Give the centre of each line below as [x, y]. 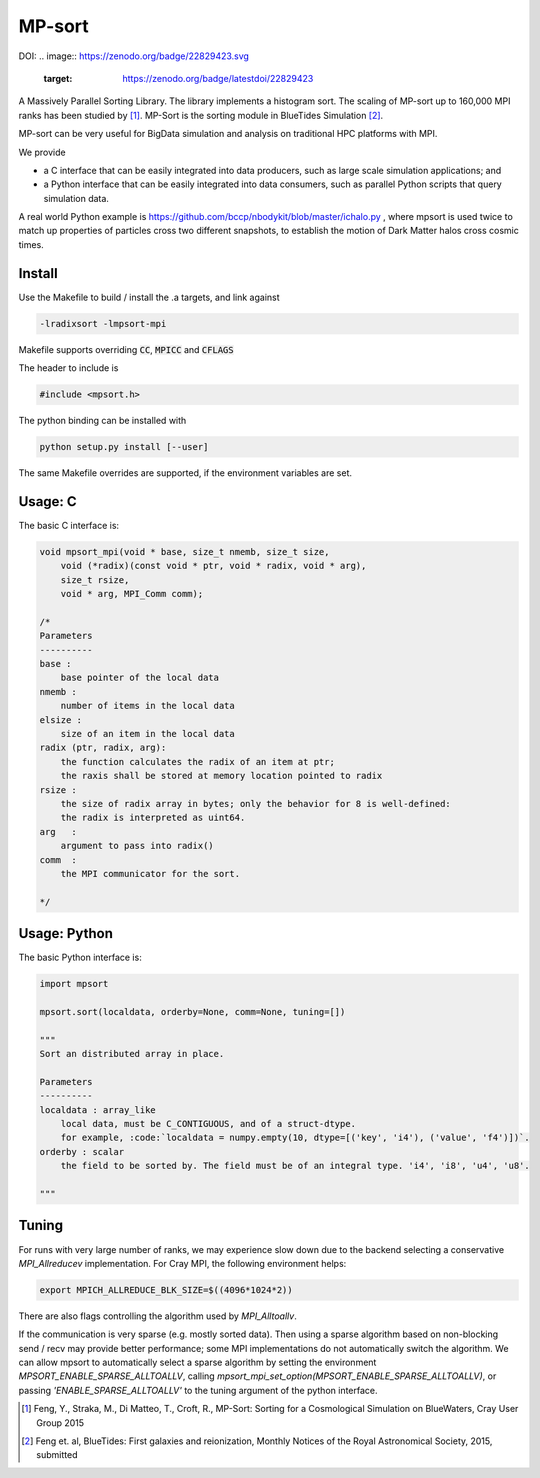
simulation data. [76, 198]
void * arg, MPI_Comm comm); [132, 594]
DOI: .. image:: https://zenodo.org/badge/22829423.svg [134, 56]
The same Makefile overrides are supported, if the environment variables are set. [185, 473]
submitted [57, 1455]
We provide [42, 152]
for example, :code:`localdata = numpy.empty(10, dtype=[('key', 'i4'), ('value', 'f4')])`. [295, 1138]
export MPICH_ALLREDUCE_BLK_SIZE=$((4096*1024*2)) [166, 1289]
